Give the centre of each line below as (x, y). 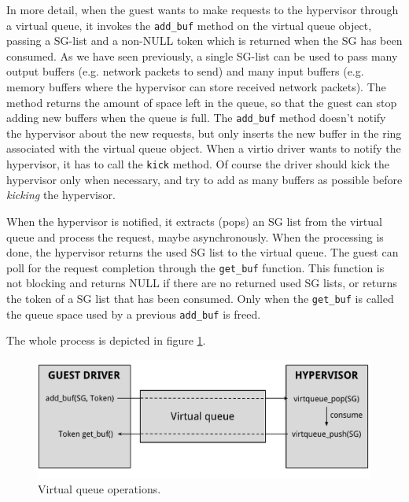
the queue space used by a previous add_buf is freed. (134, 314)
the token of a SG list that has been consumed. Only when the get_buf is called (200, 298)
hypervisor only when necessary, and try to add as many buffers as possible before (204, 179)
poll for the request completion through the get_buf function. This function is (195, 267)
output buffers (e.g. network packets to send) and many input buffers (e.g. (185, 71)
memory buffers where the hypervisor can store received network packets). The (196, 87)
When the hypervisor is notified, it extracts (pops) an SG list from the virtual (194, 221)
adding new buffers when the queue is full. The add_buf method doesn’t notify (196, 118)
